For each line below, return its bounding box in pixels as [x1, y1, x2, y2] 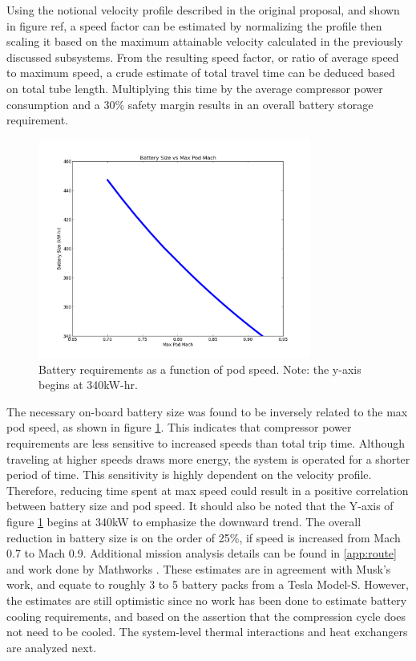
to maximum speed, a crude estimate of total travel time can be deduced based [6, 64, 395, 81]
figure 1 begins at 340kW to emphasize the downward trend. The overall [6, 513, 361, 529]
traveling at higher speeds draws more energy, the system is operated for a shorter [6, 450, 410, 467]
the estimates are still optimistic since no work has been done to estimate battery [6, 591, 407, 608]
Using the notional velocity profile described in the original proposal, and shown [6, 2, 400, 18]
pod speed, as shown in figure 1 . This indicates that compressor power [6, 419, 352, 436]
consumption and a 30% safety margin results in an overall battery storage [6, 95, 374, 112]
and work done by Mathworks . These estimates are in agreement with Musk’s [6, 560, 391, 577]
